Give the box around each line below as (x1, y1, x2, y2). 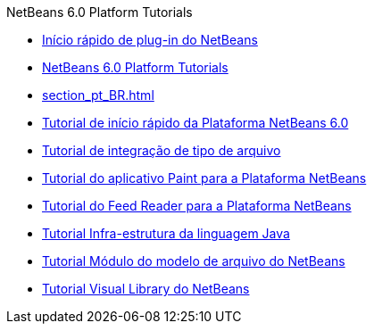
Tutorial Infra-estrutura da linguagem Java (42, 226, 290, 241)
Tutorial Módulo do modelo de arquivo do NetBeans (42, 253, 345, 269)
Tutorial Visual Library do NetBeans (42, 281, 250, 296)
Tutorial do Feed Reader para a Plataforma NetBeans (42, 198, 352, 213)
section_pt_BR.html (42, 87, 154, 103)
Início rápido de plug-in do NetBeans (42, 32, 258, 47)
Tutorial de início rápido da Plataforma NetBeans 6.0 (42, 115, 349, 130)
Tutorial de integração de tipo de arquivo (42, 143, 281, 158)
